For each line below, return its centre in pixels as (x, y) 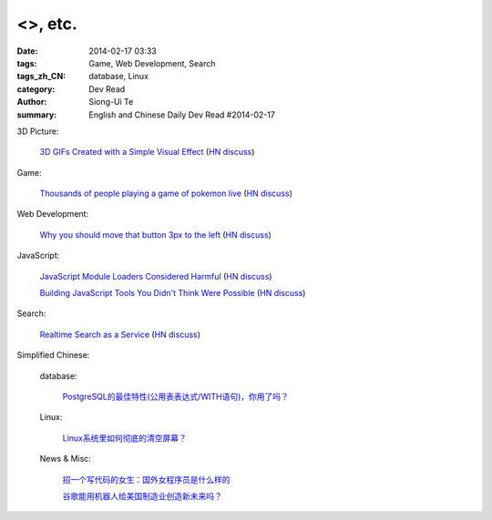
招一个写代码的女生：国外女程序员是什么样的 (146, 479)
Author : (32, 102)
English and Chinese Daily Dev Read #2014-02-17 (182, 115)
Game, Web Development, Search (152, 63)
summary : (37, 115)
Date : (27, 51)
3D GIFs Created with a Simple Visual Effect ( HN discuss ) (147, 152)
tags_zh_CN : (41, 76)
